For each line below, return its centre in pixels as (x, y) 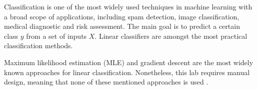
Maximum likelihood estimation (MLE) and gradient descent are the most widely (129, 62)
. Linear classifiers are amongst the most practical (171, 36)
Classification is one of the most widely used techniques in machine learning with (128, 6)
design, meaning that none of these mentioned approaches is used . (106, 82)
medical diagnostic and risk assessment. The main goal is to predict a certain (122, 26)
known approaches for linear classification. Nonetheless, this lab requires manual (127, 72)
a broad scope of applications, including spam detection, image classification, (122, 16)
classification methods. (38, 45)
